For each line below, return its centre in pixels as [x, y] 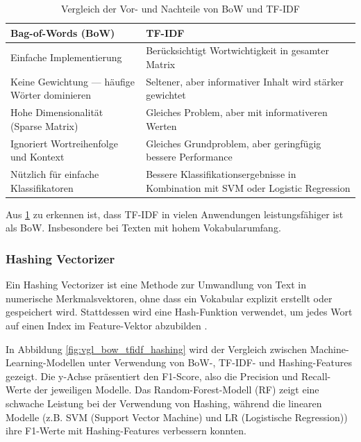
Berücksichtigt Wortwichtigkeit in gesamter [237, 50]
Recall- [316, 376]
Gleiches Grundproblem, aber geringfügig [234, 143]
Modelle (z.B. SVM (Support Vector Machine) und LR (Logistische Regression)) [177, 417]
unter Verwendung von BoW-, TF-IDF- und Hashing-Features [220, 362]
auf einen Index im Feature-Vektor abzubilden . [107, 326]
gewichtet [166, 95]
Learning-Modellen [45, 362]
